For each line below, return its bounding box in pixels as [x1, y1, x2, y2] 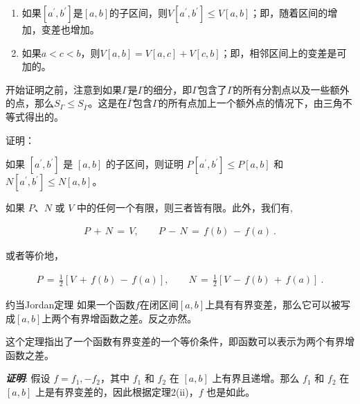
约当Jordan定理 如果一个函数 [6, 297, 135, 311]
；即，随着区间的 [250, 6, 328, 19]
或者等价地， [6, 247, 64, 262]
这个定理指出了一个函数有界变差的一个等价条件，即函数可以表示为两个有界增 [6, 334, 354, 349]
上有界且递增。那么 [212, 371, 300, 385]
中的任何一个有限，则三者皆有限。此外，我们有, [77, 200, 293, 215]
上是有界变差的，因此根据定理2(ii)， [35, 384, 199, 398]
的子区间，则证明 [105, 157, 183, 171]
